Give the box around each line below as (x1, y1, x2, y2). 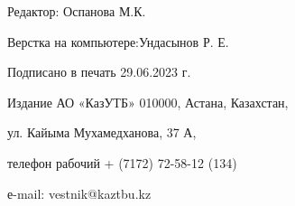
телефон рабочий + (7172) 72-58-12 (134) (7, 153, 237, 172)
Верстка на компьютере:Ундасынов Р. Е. (7, 32, 229, 51)
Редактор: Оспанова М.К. (7, 2, 146, 20)
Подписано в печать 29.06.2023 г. (7, 62, 191, 81)
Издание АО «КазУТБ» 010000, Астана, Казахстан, (7, 92, 289, 111)
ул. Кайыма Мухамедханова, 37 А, (7, 123, 197, 142)
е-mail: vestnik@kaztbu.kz (7, 183, 152, 202)
